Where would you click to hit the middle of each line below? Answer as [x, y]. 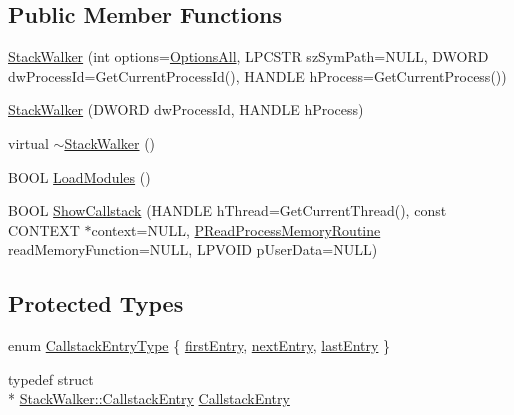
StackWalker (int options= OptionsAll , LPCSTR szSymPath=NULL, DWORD [248, 56]
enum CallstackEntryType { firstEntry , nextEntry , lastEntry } [199, 345]
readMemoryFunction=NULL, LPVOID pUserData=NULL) [193, 249]
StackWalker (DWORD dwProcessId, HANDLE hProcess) [186, 109]
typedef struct [51, 378]
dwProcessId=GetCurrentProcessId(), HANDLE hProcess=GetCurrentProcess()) [257, 75]
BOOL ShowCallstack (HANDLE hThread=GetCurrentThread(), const [227, 210]
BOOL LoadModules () [79, 176]
